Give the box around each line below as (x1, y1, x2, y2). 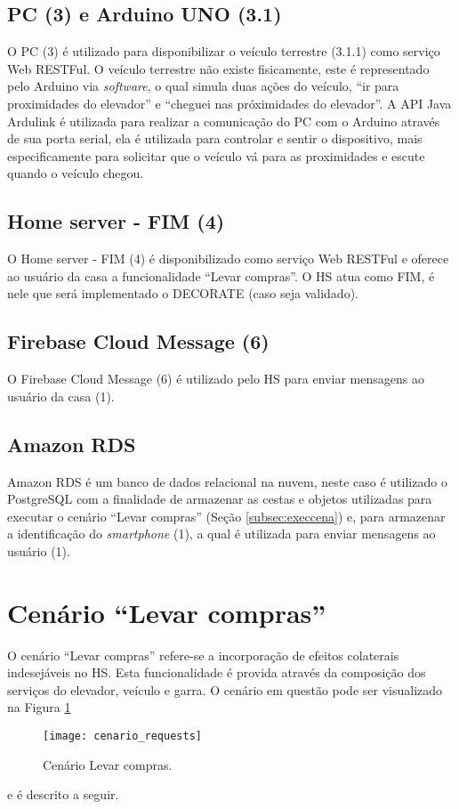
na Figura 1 (7, 698, 71, 716)
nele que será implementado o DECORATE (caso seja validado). (7, 284, 358, 303)
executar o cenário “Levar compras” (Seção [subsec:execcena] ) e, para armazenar (7, 506, 446, 525)
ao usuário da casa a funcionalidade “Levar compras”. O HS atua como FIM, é (7, 266, 435, 285)
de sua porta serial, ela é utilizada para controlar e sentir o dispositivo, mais (7, 129, 423, 148)
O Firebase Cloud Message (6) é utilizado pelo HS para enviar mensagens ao (7, 369, 424, 388)
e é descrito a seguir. (7, 785, 119, 804)
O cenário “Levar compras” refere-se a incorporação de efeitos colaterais (7, 645, 399, 664)
